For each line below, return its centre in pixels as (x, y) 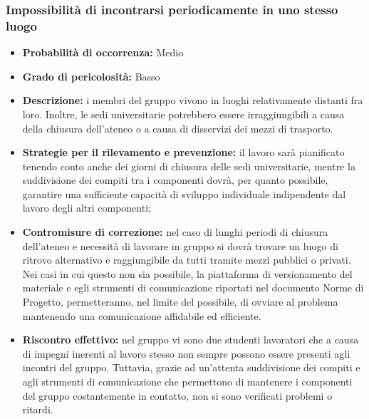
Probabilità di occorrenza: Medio (103, 52)
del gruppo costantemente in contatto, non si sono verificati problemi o (177, 395)
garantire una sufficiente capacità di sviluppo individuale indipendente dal (184, 193)
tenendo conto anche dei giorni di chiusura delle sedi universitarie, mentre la (189, 166)
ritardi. (38, 409)
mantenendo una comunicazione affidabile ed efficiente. (142, 315)
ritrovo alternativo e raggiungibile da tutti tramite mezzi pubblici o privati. (187, 260)
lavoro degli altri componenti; (87, 208)
